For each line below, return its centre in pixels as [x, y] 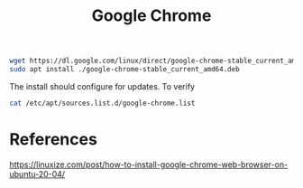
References [53, 139]
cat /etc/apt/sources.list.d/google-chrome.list [102, 103]
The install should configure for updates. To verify [102, 86]
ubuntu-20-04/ [37, 174]
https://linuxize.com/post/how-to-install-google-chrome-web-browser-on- [149, 164]
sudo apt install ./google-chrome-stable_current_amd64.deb [125, 70]
